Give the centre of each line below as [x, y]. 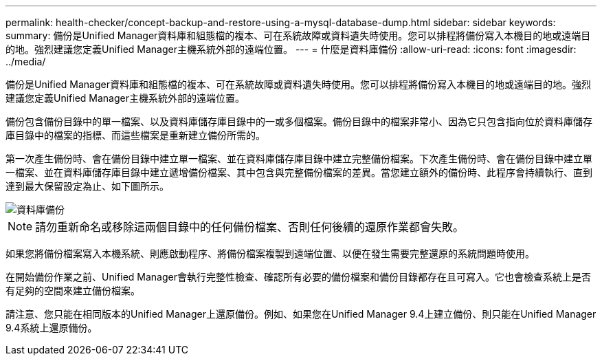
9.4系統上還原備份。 [52, 328]
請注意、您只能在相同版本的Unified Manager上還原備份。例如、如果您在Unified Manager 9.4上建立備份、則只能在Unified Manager [301, 314]
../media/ [26, 62]
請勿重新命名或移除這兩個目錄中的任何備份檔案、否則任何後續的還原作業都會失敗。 [250, 227]
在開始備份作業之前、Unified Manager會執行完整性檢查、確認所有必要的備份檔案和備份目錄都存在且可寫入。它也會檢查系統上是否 [298, 277]
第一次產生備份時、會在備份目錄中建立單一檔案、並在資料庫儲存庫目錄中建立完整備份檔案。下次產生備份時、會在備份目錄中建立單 [299, 158]
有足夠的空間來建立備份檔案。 [73, 291]
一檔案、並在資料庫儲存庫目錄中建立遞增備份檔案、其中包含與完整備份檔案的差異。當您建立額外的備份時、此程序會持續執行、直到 [299, 172]
